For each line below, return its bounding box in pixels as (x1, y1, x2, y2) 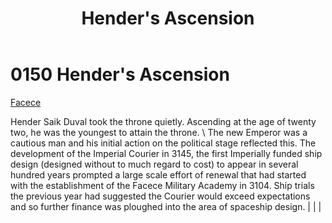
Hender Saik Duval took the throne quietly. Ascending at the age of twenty (10, 115, 317, 127)
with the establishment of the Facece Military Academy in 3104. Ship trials (10, 179, 315, 191)
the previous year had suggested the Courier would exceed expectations (10, 190, 311, 202)
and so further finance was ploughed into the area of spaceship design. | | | (10, 200, 322, 212)
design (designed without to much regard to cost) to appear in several (10, 158, 299, 170)
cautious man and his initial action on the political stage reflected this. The (10, 137, 317, 149)
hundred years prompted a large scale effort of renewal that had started (10, 168, 307, 181)
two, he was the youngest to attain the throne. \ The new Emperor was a (10, 126, 308, 138)
